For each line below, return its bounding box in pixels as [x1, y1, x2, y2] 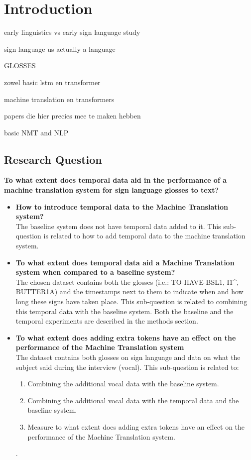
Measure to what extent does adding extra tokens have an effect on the [27, 421, 245, 432]
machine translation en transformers [4, 94, 115, 104]
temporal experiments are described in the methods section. [15, 316, 198, 326]
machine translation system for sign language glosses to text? [4, 185, 219, 195]
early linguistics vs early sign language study [4, 27, 140, 37]
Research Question [4, 151, 102, 167]
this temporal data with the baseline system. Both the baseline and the [15, 306, 234, 316]
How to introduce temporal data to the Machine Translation [15, 201, 228, 212]
